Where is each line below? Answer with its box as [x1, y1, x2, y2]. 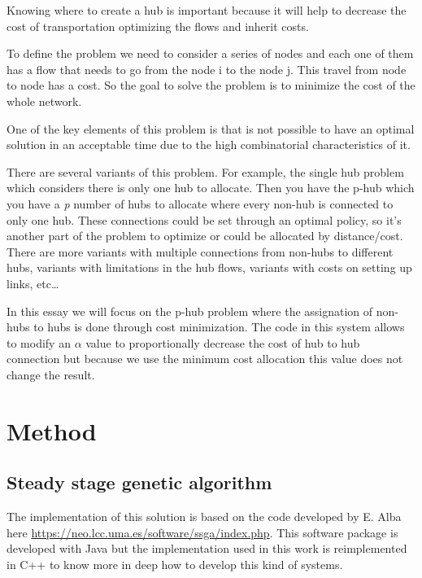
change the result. [7, 366, 95, 383]
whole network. [7, 92, 82, 109]
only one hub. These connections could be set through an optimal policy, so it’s [7, 211, 402, 228]
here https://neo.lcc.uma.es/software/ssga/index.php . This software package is [7, 523, 398, 541]
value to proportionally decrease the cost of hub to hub [85, 334, 360, 351]
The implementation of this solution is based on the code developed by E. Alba [7, 508, 402, 525]
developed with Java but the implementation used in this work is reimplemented [7, 540, 407, 557]
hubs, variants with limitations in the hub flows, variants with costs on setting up [7, 259, 412, 276]
